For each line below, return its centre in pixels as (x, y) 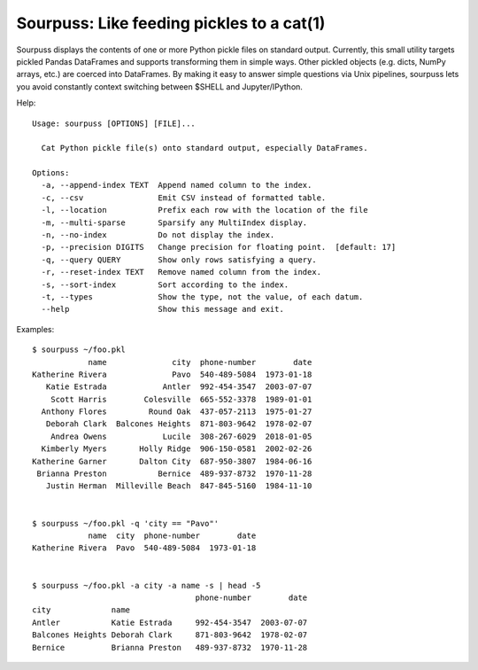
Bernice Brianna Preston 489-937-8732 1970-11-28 (170, 647)
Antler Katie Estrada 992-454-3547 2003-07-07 (170, 622)
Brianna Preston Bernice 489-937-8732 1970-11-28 (174, 474)
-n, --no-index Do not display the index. (158, 235)
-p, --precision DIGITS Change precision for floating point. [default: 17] (219, 247)
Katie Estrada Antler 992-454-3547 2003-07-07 (179, 387)
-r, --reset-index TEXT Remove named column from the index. (181, 272)
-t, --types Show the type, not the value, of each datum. (202, 296)
